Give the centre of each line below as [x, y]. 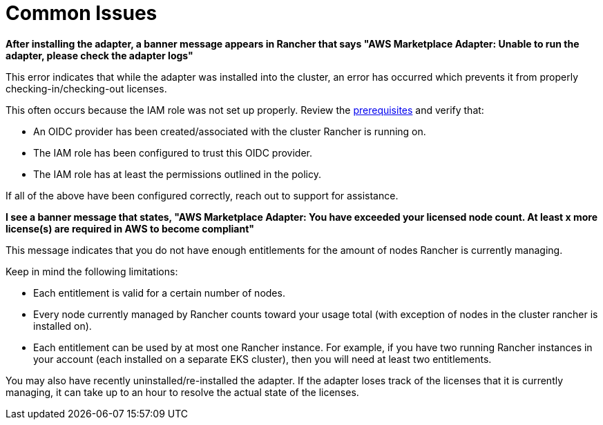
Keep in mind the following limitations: [92, 271]
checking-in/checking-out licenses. [86, 88]
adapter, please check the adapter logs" [99, 55]
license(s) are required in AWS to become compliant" [130, 228]
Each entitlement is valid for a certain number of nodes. [159, 293]
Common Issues [82, 13]
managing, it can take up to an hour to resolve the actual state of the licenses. [182, 392]
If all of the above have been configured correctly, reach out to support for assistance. [202, 195]
